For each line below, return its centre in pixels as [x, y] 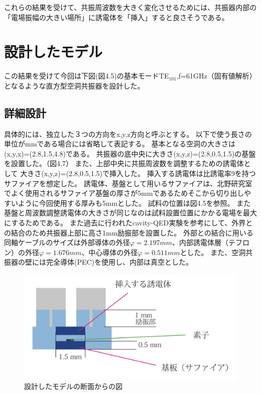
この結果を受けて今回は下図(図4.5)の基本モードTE [87, 76]
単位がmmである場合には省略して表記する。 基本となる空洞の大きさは [120, 144]
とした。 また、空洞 [213, 252]
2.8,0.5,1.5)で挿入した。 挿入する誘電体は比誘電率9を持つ [162, 173]
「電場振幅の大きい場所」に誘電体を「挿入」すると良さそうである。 [116, 17]
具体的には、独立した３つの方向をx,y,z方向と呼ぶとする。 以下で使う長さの [128, 134]
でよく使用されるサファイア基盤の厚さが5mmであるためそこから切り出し [124, 193]
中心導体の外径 [113, 252]
